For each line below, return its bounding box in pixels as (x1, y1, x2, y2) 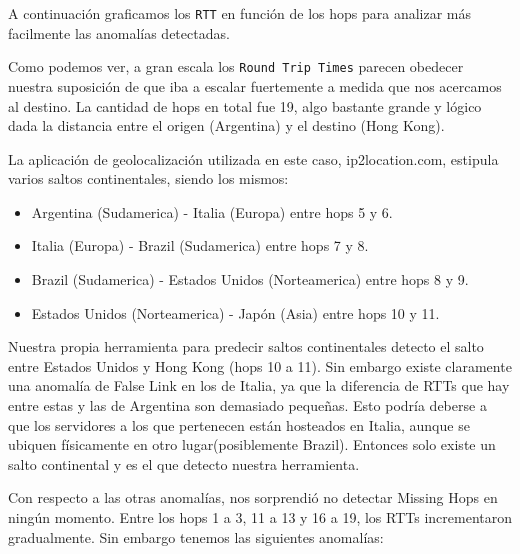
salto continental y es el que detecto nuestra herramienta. (8, 453, 360, 474)
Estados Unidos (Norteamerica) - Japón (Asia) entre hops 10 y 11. (31, 302, 440, 323)
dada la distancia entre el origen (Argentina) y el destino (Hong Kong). (8, 115, 445, 136)
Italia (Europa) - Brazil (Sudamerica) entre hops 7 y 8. (31, 235, 369, 256)
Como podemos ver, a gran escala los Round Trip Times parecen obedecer (8, 56, 464, 77)
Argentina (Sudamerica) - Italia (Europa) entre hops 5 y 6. (31, 201, 393, 222)
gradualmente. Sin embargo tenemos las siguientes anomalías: (8, 526, 384, 547)
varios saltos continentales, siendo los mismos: (8, 168, 289, 189)
